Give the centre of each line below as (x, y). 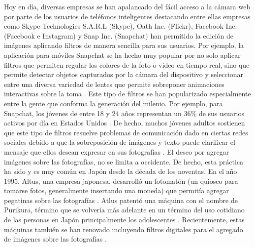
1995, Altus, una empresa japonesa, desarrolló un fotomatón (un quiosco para (121, 181)
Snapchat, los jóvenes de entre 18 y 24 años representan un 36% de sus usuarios (124, 113)
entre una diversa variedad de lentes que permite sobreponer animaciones (114, 84)
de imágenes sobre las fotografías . (55, 239)
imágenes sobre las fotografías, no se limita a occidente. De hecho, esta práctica (124, 161)
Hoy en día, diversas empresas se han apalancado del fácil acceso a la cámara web (127, 6)
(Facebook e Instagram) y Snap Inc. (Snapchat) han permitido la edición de (119, 35)
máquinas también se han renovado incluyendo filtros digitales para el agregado (124, 229)
